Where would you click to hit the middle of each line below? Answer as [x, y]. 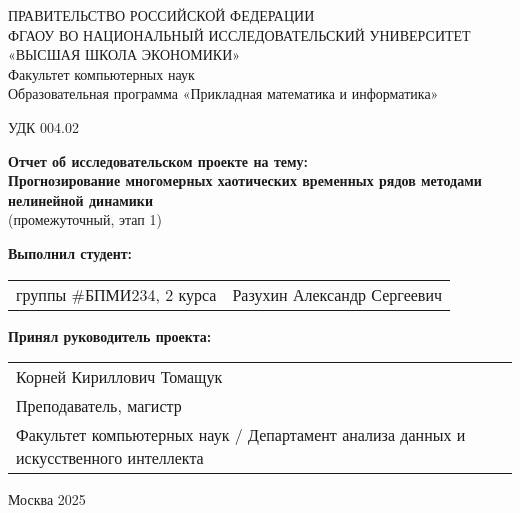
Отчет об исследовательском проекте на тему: [158, 160]
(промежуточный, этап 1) [85, 219]
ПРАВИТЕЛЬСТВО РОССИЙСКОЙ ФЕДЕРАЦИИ [161, 15]
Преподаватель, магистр [99, 406]
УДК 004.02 [43, 126]
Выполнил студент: [70, 252]
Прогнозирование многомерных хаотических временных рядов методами [245, 180]
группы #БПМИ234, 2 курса [116, 294]
